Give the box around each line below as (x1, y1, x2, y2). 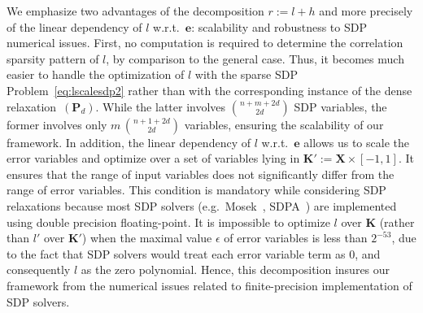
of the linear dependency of (7, 18, 142, 35)
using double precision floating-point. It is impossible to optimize (7, 213, 330, 230)
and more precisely (319, 2, 413, 19)
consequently (7, 261, 71, 278)
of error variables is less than (224, 229, 368, 246)
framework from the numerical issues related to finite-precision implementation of (7, 276, 412, 293)
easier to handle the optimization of (7, 66, 185, 83)
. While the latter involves (95, 98, 226, 115)
